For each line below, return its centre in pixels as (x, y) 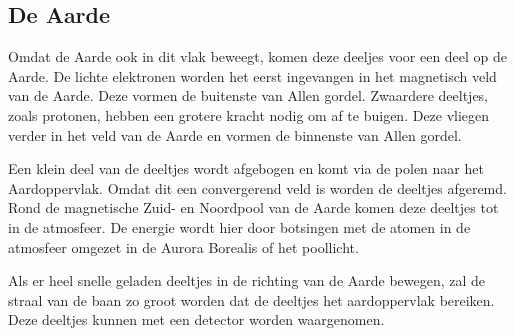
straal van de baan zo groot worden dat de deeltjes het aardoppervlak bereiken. (251, 299)
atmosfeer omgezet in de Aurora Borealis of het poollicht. (183, 246)
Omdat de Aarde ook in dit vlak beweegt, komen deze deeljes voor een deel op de (258, 56)
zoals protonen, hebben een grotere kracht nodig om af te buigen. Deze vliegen (249, 114)
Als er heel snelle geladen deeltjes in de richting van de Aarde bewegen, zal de (247, 280)
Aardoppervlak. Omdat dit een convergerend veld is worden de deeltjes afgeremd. (257, 187)
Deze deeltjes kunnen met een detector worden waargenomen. (196, 319)
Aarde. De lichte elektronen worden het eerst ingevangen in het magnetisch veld (252, 75)
